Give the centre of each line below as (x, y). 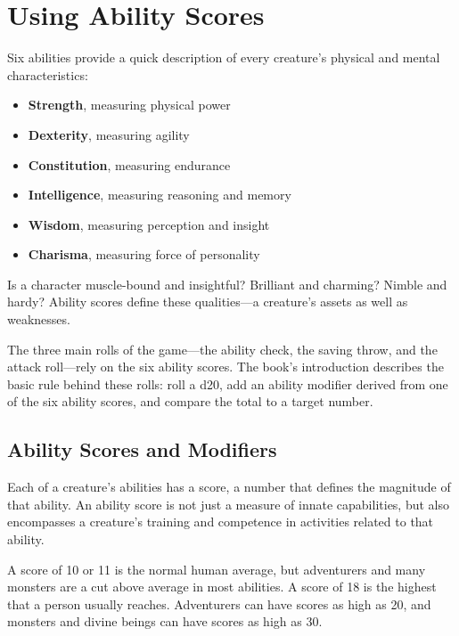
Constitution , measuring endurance (129, 164)
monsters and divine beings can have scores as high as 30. (165, 621)
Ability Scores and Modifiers (142, 449)
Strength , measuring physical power (129, 105)
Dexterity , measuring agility (109, 134)
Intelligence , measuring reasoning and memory (160, 195)
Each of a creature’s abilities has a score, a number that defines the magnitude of (229, 487)
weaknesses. (39, 319)
